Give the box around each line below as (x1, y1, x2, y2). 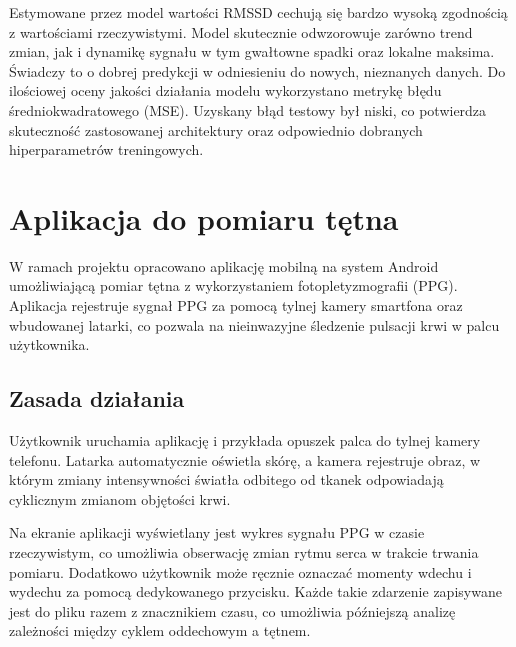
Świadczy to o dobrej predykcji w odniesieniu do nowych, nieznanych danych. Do (9, 60, 506, 81)
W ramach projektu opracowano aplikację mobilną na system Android (9, 255, 439, 276)
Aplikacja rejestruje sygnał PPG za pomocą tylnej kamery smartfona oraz (9, 295, 463, 316)
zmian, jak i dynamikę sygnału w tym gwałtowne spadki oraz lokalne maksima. (9, 41, 495, 62)
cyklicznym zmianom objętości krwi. (9, 488, 231, 509)
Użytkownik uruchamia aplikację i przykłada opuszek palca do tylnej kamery (9, 430, 481, 451)
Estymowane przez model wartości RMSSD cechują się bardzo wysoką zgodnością (9, 2, 508, 22)
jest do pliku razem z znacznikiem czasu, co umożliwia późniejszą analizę (9, 600, 456, 621)
